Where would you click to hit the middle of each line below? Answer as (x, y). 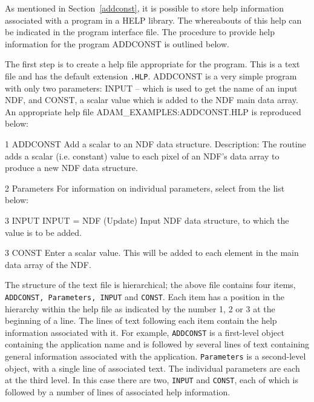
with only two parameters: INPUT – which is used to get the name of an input (151, 88)
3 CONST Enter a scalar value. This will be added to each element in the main (152, 253)
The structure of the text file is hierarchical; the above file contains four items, (150, 285)
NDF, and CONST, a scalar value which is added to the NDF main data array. (152, 100)
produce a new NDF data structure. (71, 168)
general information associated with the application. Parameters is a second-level (155, 356)
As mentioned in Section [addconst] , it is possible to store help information (145, 8)
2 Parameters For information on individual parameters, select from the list (145, 188)
